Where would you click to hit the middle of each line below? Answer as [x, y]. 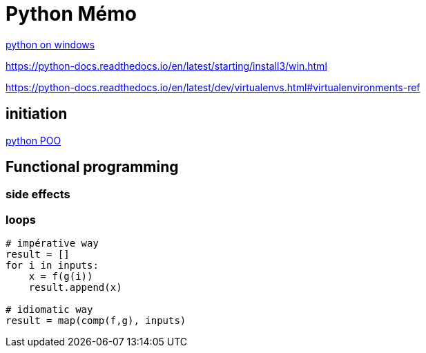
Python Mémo [71, 14]
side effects [38, 194]
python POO [33, 140]
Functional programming [92, 167]
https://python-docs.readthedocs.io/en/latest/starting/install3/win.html [166, 66]
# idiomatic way [49, 310]
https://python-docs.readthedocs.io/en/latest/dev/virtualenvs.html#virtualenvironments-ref [213, 87]
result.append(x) [75, 288]
